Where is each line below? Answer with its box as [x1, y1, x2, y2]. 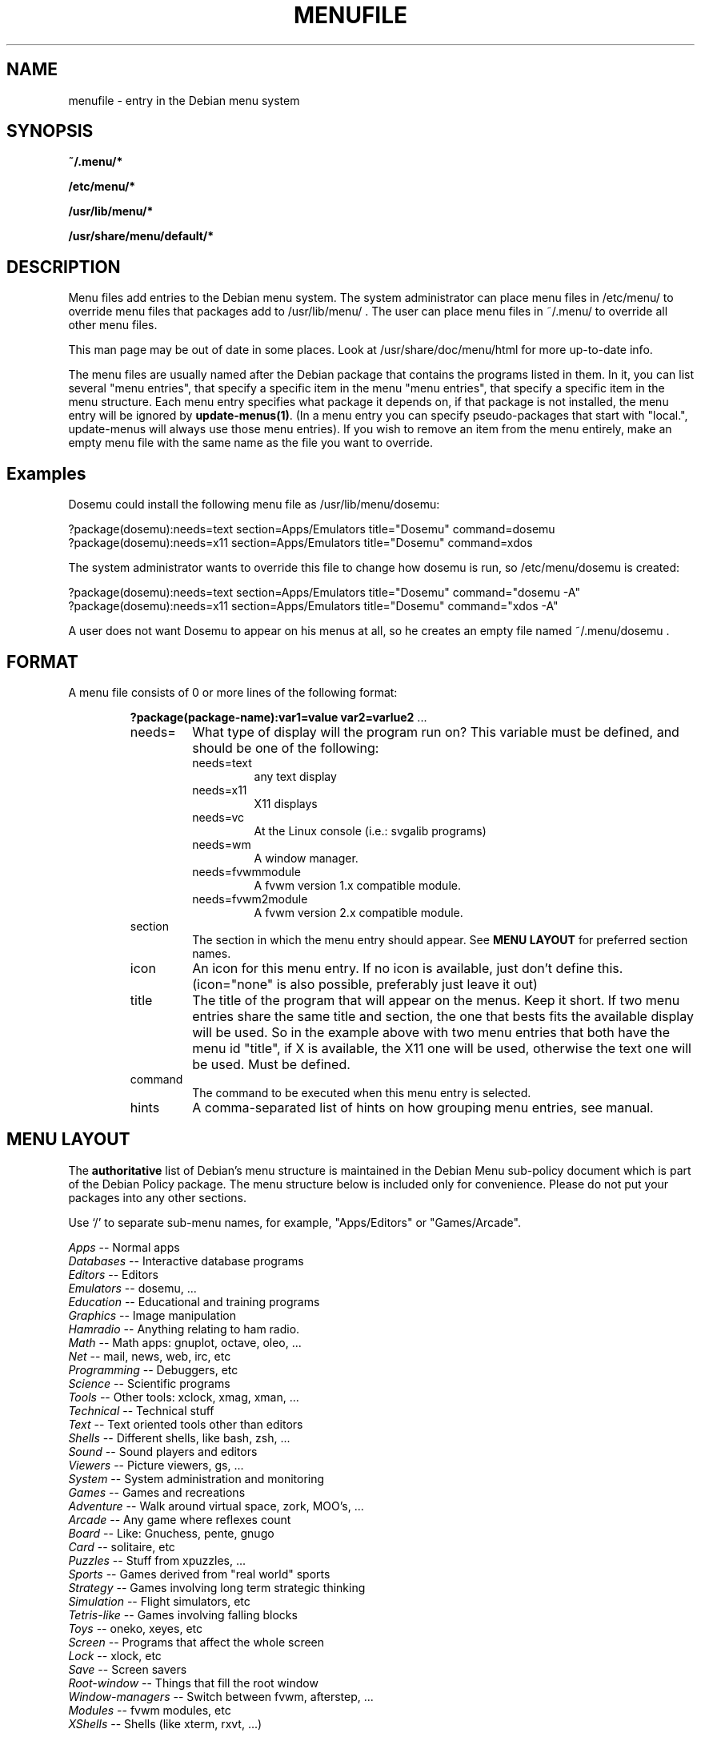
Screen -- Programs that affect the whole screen [68, 1634, 325, 1649]
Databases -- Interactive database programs [68, 1253, 304, 1268]
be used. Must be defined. [192, 1055, 350, 1072]
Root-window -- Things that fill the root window [68, 1675, 318, 1690]
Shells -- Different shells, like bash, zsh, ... [68, 1430, 290, 1445]
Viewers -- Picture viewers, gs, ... [68, 1458, 244, 1472]
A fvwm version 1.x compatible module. [254, 878, 461, 892]
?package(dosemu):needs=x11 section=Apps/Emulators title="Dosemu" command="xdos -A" [68, 599, 559, 613]
